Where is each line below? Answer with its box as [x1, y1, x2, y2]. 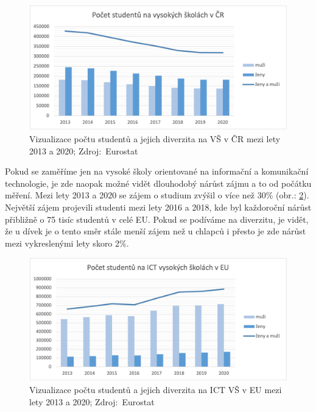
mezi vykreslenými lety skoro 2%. [5, 236, 129, 249]
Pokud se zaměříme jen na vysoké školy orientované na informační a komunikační [5, 165, 309, 178]
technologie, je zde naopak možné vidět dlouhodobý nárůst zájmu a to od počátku [5, 176, 312, 189]
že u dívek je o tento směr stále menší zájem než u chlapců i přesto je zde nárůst [5, 225, 306, 237]
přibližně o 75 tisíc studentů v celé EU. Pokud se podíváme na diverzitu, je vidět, [5, 212, 309, 225]
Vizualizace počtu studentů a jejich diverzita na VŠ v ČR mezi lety [29, 132, 281, 145]
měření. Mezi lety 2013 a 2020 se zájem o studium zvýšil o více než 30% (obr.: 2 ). [5, 189, 309, 201]
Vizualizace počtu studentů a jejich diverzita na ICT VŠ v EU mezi [29, 383, 282, 396]
